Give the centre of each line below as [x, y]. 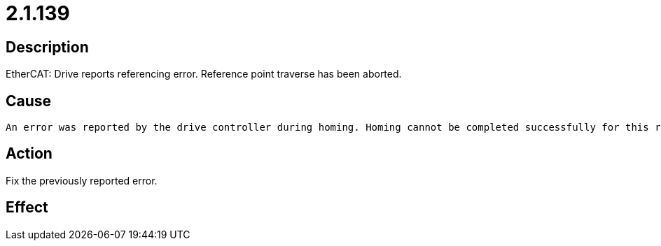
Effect [27, 208]
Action [29, 154]
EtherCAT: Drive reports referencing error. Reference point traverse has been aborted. [204, 74]
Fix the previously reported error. [82, 180]
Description [47, 47]
